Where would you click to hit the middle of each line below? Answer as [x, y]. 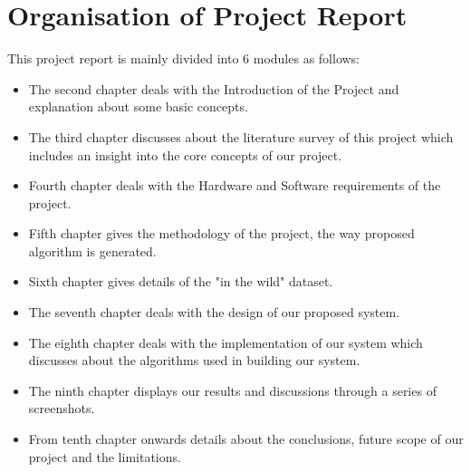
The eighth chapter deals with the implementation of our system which [226, 342]
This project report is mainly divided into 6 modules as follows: [184, 58]
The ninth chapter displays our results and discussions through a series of [232, 390]
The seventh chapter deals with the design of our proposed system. [214, 312]
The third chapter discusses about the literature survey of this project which [241, 136]
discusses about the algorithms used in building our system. [194, 360]
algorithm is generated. [92, 250]
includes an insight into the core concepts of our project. [185, 154]
